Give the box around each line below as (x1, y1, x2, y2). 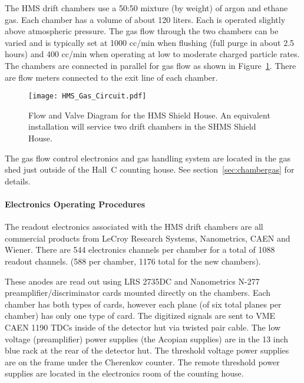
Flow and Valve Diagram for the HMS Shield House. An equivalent (28, 108, 270, 121)
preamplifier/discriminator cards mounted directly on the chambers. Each (5, 286, 271, 299)
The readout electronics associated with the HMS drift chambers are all (5, 220, 263, 233)
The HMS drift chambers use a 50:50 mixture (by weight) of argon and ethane (5, 2, 288, 14)
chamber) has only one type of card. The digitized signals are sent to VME (5, 309, 276, 322)
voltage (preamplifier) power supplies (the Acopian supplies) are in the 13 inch (5, 332, 289, 345)
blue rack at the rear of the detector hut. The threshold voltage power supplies (5, 344, 289, 356)
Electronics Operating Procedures (5, 197, 146, 210)
